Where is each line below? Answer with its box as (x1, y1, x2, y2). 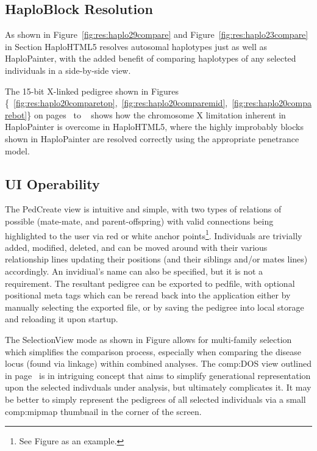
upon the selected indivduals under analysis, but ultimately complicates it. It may (5, 381, 312, 394)
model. (5, 144, 30, 157)
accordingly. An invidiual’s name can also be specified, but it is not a (5, 264, 263, 277)
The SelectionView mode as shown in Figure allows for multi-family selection (5, 333, 292, 345)
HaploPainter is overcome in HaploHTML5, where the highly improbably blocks (5, 120, 304, 133)
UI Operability (5, 174, 100, 193)
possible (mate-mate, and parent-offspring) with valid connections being (5, 214, 274, 227)
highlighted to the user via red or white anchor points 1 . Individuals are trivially (5, 227, 302, 242)
